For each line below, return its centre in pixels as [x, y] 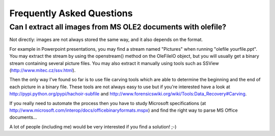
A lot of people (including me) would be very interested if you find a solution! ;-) [93, 126]
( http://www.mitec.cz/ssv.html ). [43, 70]
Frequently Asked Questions [71, 13]
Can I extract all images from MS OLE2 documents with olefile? [118, 27]
